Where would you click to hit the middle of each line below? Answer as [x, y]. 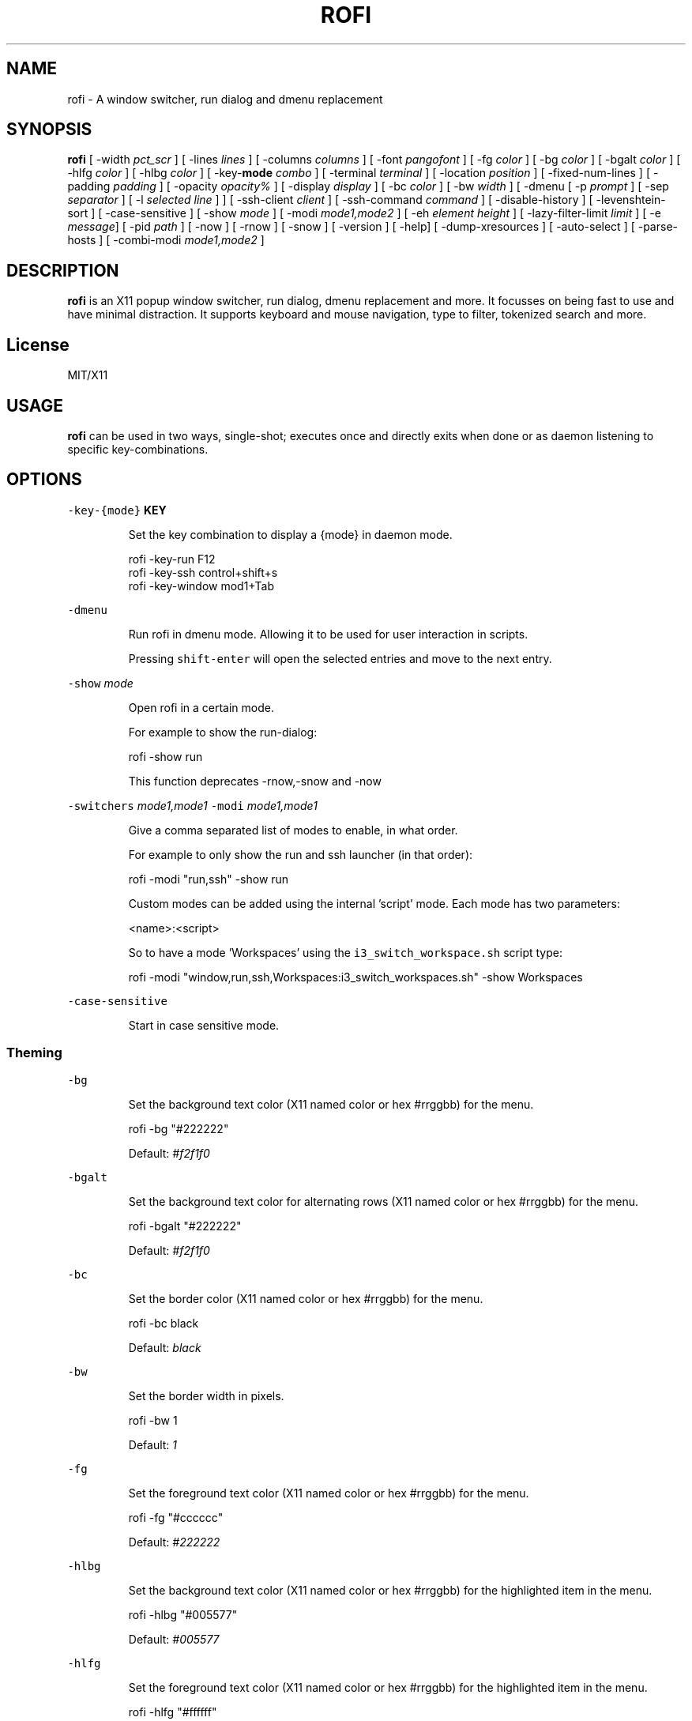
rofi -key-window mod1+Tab [201, 586]
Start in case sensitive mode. [204, 1025]
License [38, 345]
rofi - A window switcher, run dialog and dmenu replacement [225, 99]
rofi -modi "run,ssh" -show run [209, 879]
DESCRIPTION [63, 270]
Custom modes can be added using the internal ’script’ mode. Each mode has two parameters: [374, 903]
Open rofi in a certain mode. [201, 707]
